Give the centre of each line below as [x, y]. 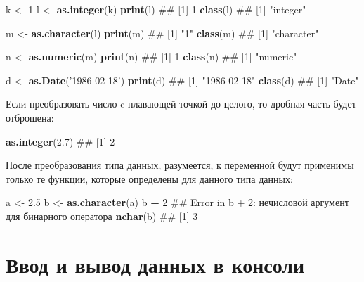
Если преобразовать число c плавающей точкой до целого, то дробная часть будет [181, 104]
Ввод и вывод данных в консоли [155, 264]
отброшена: [30, 117]
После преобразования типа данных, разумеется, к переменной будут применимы [180, 165]
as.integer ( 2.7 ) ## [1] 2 [60, 141]
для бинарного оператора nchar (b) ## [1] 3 [102, 216]
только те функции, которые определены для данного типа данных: [149, 178]
